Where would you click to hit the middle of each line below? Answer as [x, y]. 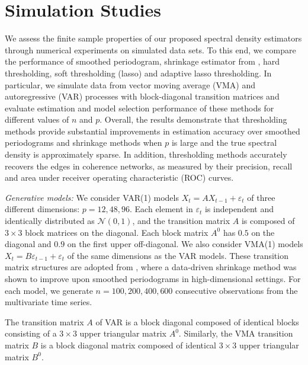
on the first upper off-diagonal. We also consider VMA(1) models [185, 244]
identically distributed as [50, 221]
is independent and [239, 209]
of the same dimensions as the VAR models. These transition [178, 255]
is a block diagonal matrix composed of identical [128, 345]
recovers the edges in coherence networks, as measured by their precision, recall [149, 166]
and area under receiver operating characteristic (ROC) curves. [119, 177]
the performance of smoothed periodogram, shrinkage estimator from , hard [142, 61]
